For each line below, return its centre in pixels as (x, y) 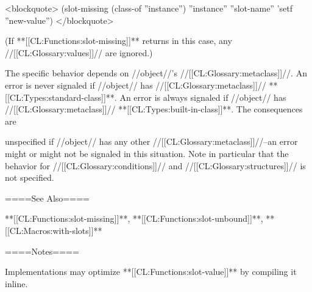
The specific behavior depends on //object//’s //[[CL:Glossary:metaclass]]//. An (156, 73)
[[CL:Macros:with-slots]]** (54, 230)
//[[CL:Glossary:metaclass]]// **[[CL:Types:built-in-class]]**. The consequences (154, 109)
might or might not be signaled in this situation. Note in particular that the (147, 153)
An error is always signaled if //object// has (203, 97)
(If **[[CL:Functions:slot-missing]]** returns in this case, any (119, 41)
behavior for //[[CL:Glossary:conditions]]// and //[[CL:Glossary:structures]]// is (155, 165)
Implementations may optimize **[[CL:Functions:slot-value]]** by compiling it (151, 272)
